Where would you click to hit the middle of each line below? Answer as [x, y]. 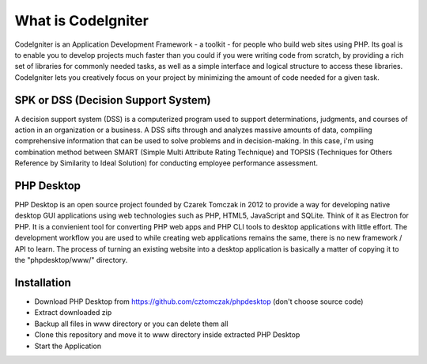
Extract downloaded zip [73, 313]
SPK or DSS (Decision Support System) [113, 100]
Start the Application [68, 346]
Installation [43, 282]
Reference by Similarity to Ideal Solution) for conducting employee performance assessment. [166, 163]
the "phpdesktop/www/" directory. [71, 260]
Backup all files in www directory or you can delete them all [131, 324]
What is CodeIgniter [82, 21]
